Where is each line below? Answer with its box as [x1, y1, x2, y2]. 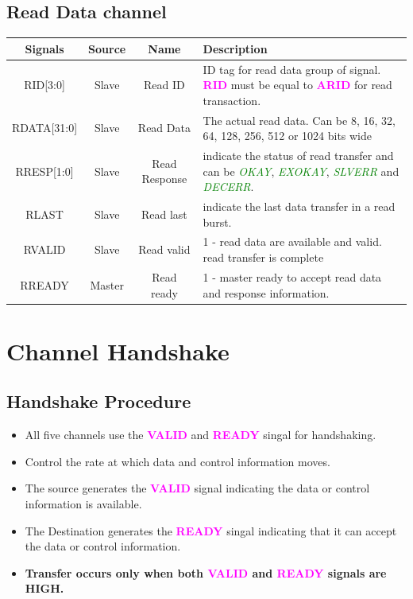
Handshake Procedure [6, 389, 191, 414]
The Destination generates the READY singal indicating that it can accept [25, 522, 397, 539]
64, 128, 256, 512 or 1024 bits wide [203, 127, 372, 144]
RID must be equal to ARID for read [203, 76, 392, 93]
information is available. [25, 495, 142, 511]
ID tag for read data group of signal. [203, 60, 381, 77]
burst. [203, 213, 232, 230]
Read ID [144, 76, 185, 93]
